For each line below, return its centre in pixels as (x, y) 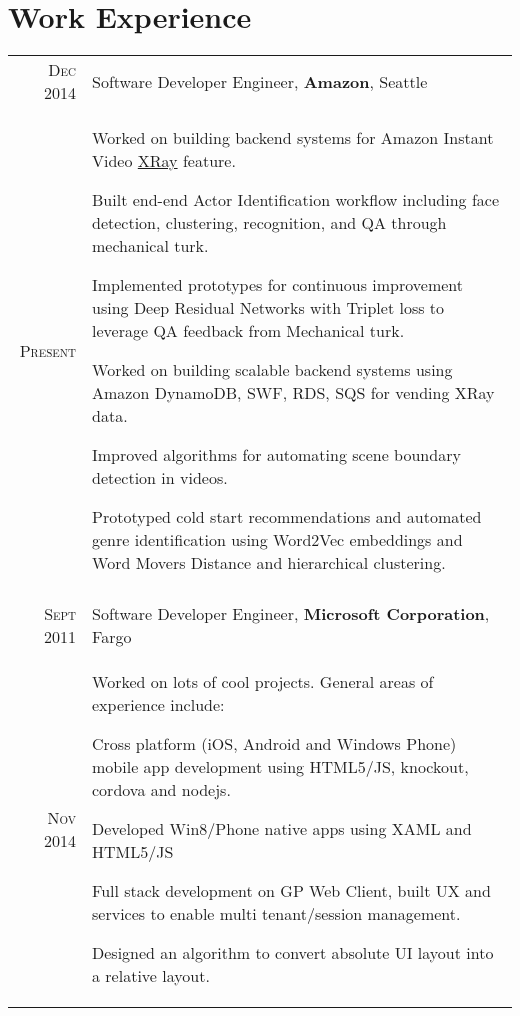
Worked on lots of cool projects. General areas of (263, 682)
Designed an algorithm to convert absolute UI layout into (293, 953)
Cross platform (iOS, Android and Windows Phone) (274, 744)
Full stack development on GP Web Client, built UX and (291, 891)
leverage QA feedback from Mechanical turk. (248, 331)
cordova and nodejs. (161, 790)
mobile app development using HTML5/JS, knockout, (280, 767)
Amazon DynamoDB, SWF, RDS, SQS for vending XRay (293, 393)
